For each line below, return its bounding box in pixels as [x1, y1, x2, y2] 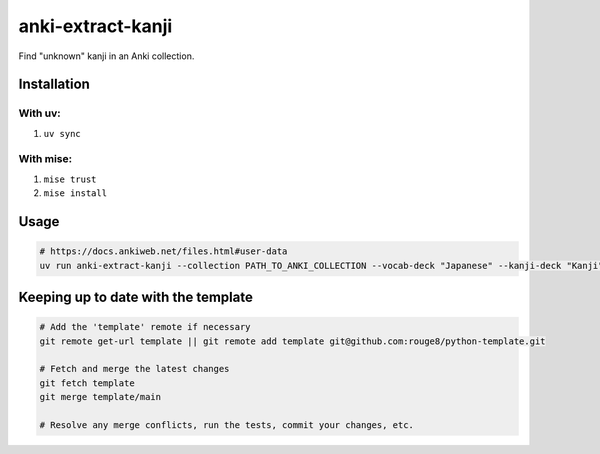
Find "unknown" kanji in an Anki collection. [18, 50, 195, 62]
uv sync [43, 128, 82, 139]
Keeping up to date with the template [18, 289, 254, 306]
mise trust [43, 173, 97, 185]
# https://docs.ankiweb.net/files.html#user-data [39, 246, 288, 257]
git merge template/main [39, 391, 162, 403]
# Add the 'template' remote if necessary [39, 321, 251, 333]
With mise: [18, 152, 73, 166]
